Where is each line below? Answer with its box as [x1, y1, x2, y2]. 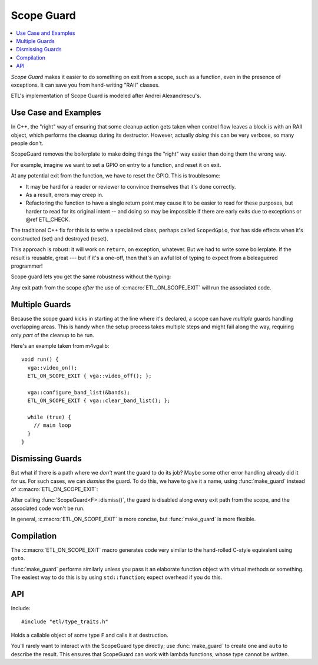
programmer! [11, 262, 43, 269]
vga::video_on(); [27, 364, 78, 371]
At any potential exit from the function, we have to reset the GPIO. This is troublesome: [11, 172, 221, 179]
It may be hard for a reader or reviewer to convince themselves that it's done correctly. [25, 183, 236, 190]
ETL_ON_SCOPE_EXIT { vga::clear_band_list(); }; [27, 397, 171, 404]
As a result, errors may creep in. [25, 191, 104, 198]
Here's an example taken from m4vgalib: [11, 342, 110, 349]
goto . [11, 555, 25, 562]
